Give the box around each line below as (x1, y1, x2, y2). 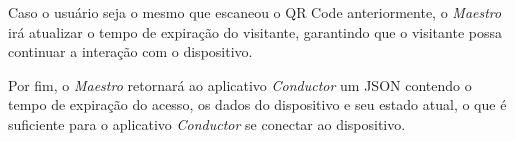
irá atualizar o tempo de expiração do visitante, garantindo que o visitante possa (8, 21, 502, 42)
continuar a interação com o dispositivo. (8, 41, 253, 62)
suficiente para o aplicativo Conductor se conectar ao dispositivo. (8, 113, 406, 134)
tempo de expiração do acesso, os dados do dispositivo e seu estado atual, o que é (8, 94, 507, 115)
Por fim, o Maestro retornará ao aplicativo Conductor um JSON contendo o (8, 74, 472, 95)
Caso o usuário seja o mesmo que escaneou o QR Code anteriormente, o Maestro (8, 2, 502, 22)
